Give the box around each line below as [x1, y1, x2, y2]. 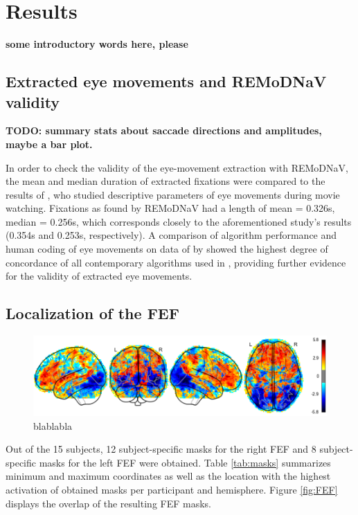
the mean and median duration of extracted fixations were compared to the [6, 174, 325, 188]
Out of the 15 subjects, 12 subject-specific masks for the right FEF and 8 [6, 442, 316, 456]
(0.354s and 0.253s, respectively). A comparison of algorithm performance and [6, 228, 337, 242]
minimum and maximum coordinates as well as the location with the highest [6, 469, 331, 483]
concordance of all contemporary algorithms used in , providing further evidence [6, 255, 346, 269]
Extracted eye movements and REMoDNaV [6, 71, 327, 92]
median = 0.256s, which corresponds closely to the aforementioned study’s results [6, 214, 352, 228]
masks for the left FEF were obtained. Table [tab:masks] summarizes [39, 455, 331, 469]
